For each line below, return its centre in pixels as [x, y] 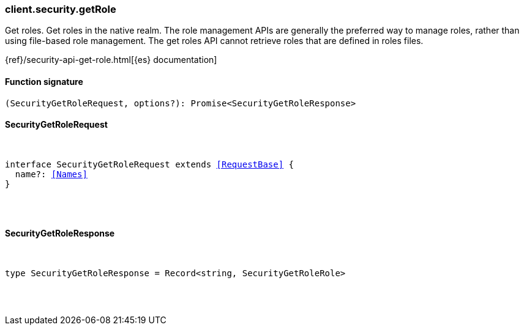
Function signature [44, 81]
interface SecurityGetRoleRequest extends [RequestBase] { [150, 164]
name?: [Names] [51, 174]
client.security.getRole [61, 9]
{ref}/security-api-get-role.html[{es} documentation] [111, 60]
